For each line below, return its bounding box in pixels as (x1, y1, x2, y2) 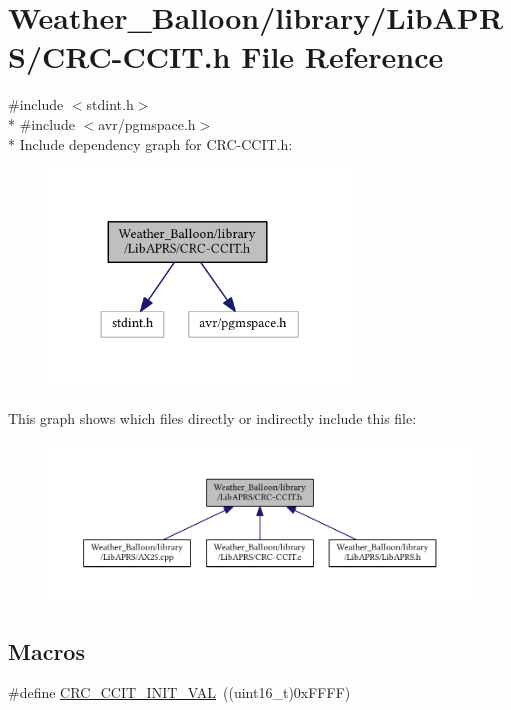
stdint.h (86, 94, 134, 115)
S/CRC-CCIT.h (8, 36, 231, 77)
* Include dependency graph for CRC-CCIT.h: (8, 133, 293, 154)
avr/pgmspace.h (98, 113, 196, 134)
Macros (8, 635, 85, 666)
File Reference (241, 36, 444, 77)
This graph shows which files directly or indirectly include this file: (8, 408, 417, 429)
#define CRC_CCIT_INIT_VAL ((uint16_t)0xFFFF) (8, 682, 351, 703)
